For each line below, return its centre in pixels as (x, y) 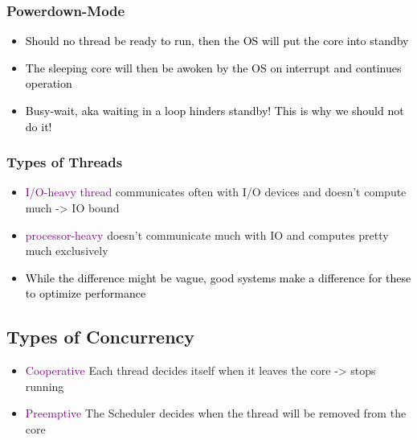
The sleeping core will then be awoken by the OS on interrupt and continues (213, 67)
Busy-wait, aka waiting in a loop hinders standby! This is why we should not (215, 110)
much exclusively (67, 251)
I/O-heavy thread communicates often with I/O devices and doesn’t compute (216, 192)
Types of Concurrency (101, 337)
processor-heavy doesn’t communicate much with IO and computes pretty (207, 234)
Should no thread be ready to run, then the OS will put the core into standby (217, 41)
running (45, 386)
